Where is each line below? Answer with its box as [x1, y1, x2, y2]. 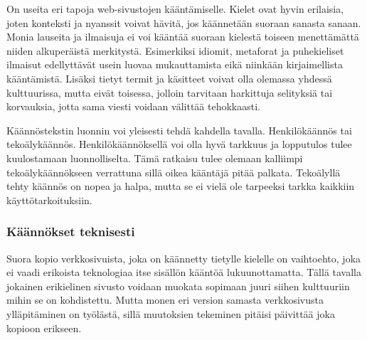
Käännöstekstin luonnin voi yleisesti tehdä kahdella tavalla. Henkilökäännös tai [6, 122, 352, 137]
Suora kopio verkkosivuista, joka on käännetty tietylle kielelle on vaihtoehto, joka [6, 250, 361, 265]
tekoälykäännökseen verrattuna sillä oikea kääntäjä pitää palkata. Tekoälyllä [6, 164, 341, 179]
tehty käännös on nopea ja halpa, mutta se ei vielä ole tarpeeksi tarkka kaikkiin [6, 179, 355, 193]
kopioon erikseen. [6, 320, 82, 335]
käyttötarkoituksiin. [6, 192, 92, 207]
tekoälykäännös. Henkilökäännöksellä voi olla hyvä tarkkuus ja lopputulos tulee [6, 137, 352, 152]
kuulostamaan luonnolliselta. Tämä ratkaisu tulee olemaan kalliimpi [6, 150, 303, 165]
